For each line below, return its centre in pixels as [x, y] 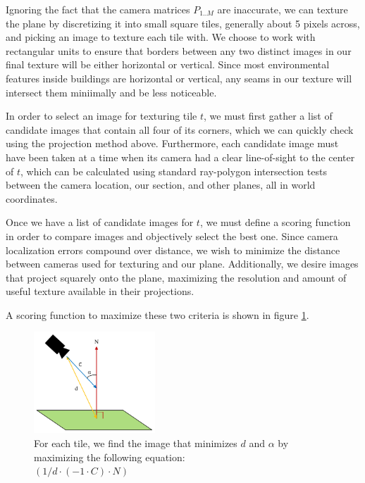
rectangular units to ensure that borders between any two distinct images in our [179, 50]
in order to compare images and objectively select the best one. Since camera [172, 236]
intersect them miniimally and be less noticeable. [111, 92]
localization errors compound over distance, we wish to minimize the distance [173, 250]
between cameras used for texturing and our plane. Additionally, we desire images [182, 264]
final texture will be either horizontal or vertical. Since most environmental [168, 64]
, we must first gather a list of [268, 116]
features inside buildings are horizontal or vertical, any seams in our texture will [179, 78]
